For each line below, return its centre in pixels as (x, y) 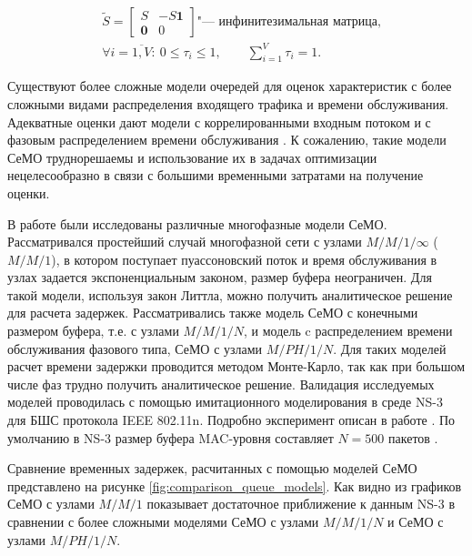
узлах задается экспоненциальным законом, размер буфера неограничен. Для (220, 277)
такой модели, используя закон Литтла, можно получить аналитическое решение (230, 294)
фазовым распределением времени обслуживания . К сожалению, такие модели (227, 140)
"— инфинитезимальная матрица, (289, 22)
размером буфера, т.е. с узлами (93, 331)
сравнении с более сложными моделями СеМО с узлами (163, 522)
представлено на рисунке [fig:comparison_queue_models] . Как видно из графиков (235, 485)
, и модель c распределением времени (348, 331)
